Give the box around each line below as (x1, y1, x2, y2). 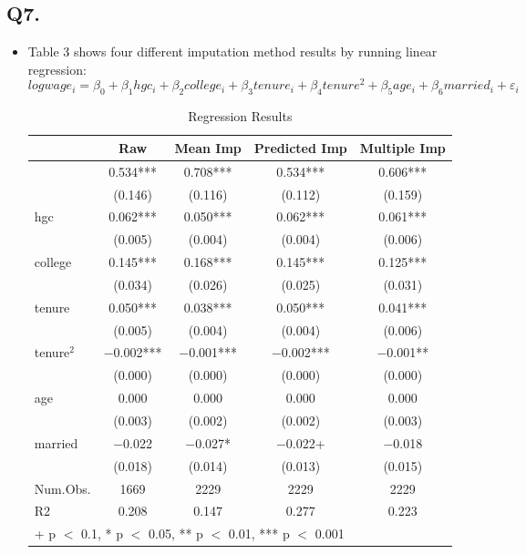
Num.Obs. (34, 478, 91, 498)
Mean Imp (174, 138, 242, 157)
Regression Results (188, 107, 293, 126)
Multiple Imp (359, 138, 446, 157)
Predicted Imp (253, 138, 347, 157)
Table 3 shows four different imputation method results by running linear (27, 42, 438, 61)
